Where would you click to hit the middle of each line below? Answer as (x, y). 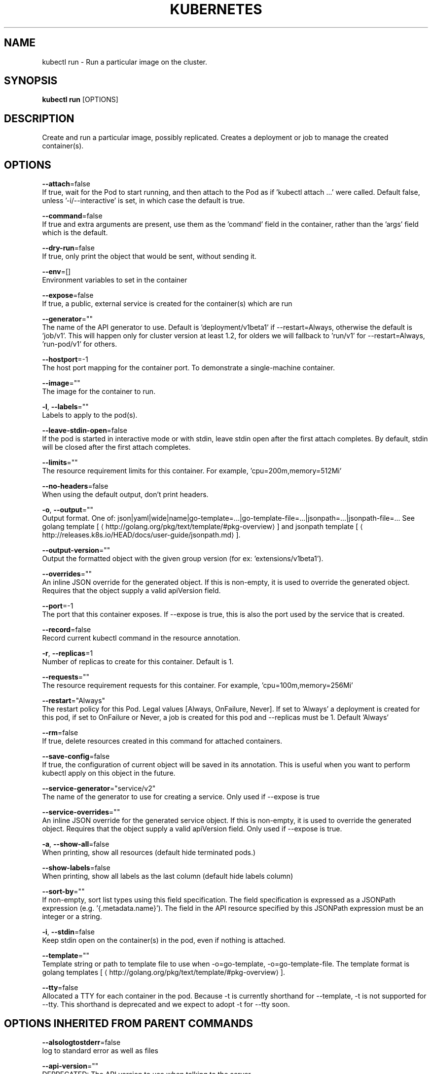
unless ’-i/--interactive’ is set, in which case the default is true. (144, 201)
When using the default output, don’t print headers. (125, 495)
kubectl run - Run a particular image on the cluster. (125, 62)
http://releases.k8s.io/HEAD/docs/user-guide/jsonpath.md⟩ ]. (141, 535)
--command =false (72, 216)
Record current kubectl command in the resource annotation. (141, 638)
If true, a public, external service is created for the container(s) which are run (167, 304)
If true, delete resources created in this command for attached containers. (162, 741)
